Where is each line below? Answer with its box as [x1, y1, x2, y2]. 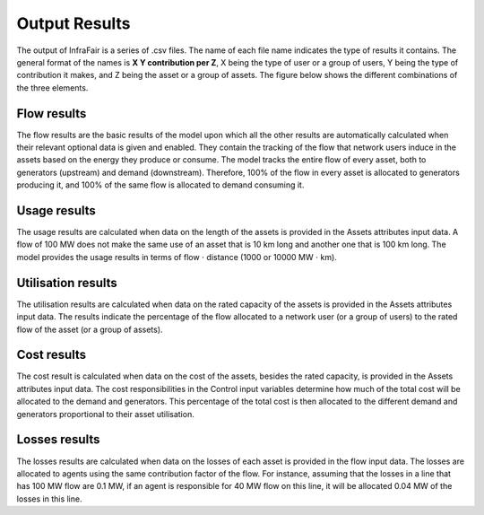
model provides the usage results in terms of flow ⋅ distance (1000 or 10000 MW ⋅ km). [16, 251, 338, 262]
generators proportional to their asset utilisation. [16, 408, 194, 419]
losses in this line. [16, 493, 82, 504]
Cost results [16, 347, 87, 362]
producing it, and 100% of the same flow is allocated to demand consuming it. [16, 179, 305, 190]
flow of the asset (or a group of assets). [16, 324, 163, 335]
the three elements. [16, 82, 89, 93]
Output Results [16, 13, 131, 33]
